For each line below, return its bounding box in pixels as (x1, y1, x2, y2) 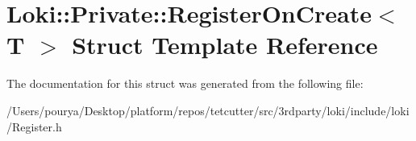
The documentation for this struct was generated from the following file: (6, 75, 364, 92)
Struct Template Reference (72, 28, 378, 61)
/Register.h (6, 118, 62, 135)
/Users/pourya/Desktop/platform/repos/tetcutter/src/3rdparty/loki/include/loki (6, 102, 410, 118)
